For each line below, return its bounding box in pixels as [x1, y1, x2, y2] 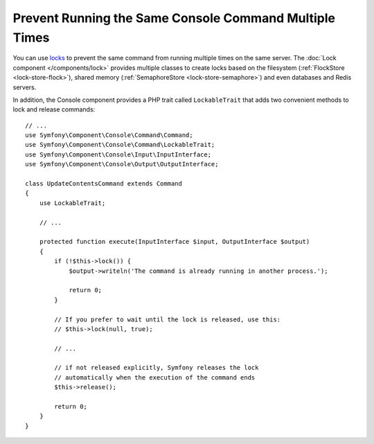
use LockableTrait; [39, 199, 106, 207]
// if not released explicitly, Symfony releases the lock [54, 364, 259, 372]
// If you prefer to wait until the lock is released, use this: [54, 315, 281, 323]
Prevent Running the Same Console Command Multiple [12, 10, 336, 26]
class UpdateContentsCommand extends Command [25, 180, 183, 188]
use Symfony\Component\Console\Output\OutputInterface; [25, 160, 219, 168]
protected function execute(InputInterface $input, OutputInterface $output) [39, 238, 310, 246]
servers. [12, 83, 37, 91]
